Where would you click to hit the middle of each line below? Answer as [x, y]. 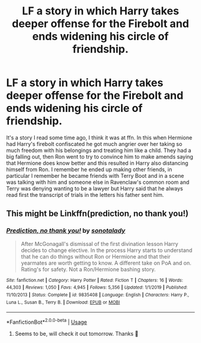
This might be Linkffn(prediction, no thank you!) [98, 214]
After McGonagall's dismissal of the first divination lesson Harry [99, 244]
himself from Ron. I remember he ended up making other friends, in [89, 169]
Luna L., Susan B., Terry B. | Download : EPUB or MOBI [63, 302]
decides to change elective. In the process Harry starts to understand [106, 250]
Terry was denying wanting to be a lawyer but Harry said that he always [95, 188]
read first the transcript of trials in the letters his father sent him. [85, 195]
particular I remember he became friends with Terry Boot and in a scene [95, 175]
